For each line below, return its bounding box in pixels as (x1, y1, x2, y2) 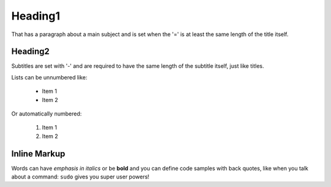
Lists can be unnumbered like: (11, 73, 88, 81)
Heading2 (11, 46, 50, 57)
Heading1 (11, 9, 61, 23)
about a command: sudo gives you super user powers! (11, 173, 150, 180)
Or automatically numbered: (11, 110, 82, 117)
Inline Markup (11, 148, 66, 159)
